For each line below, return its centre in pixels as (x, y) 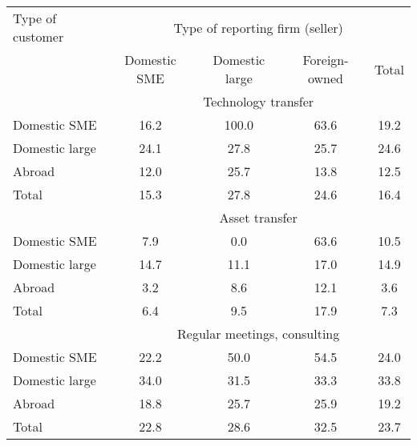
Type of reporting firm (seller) (258, 27)
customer (38, 36)
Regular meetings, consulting (259, 333)
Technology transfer (259, 101)
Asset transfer (258, 217)
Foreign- (326, 60)
